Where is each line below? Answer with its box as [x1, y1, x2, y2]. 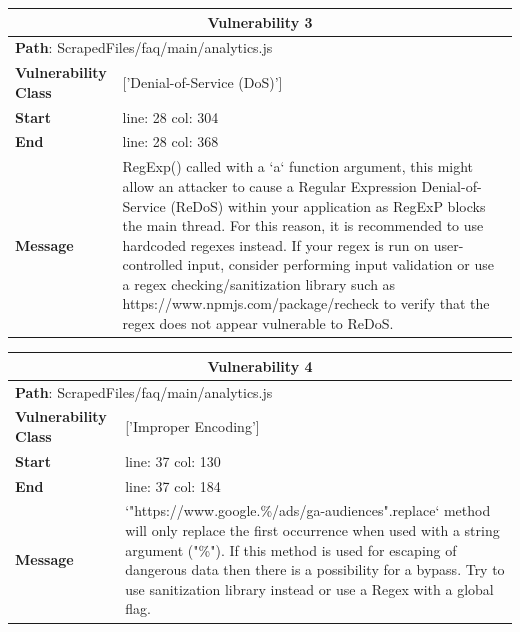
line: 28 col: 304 [122, 106, 219, 127]
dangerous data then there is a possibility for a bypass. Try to [125, 559, 505, 580]
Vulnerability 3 [207, 11, 313, 32]
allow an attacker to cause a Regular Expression [122, 175, 417, 196]
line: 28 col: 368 [122, 131, 219, 152]
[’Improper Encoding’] [125, 416, 260, 437]
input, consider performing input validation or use [187, 254, 494, 275]
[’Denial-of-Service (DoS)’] [122, 71, 283, 92]
